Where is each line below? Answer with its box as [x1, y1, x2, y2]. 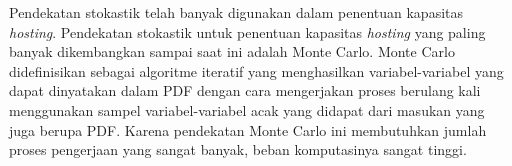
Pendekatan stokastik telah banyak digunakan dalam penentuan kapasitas [9, 2, 464, 22]
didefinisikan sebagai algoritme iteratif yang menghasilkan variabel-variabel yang [9, 60, 504, 81]
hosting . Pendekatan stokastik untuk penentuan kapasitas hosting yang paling [9, 21, 486, 42]
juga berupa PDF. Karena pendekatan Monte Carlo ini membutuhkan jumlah [9, 119, 487, 140]
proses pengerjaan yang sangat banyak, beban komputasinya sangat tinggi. [9, 139, 467, 160]
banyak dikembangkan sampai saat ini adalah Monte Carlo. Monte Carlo [9, 41, 455, 62]
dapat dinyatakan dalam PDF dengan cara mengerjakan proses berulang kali [9, 80, 481, 101]
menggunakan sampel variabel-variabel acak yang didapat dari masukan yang [9, 99, 485, 120]
